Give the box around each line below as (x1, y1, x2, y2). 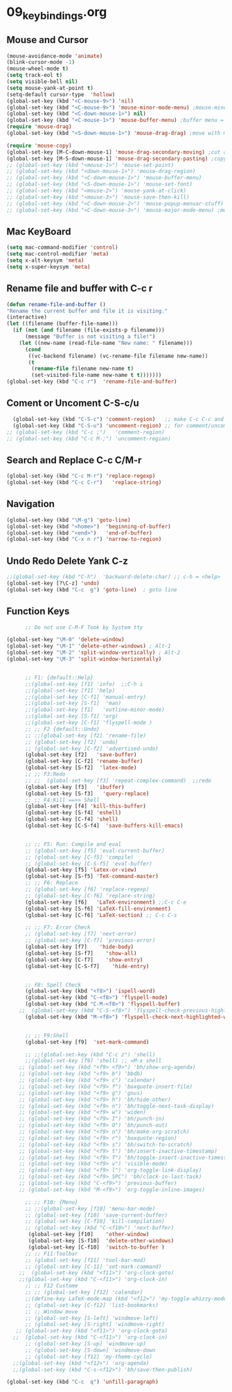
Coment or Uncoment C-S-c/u (6, 398, 139, 409)
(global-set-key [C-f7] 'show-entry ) (24, 956, 143, 963)
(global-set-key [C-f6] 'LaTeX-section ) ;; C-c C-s (24, 911, 177, 918)
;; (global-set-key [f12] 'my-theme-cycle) (24, 1353, 153, 1360)
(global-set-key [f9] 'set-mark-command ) (24, 1038, 150, 1046)
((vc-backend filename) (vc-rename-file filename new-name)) (28, 353, 208, 359)
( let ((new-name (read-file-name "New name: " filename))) (19, 339, 193, 346)
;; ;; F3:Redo (24, 771, 66, 778)
